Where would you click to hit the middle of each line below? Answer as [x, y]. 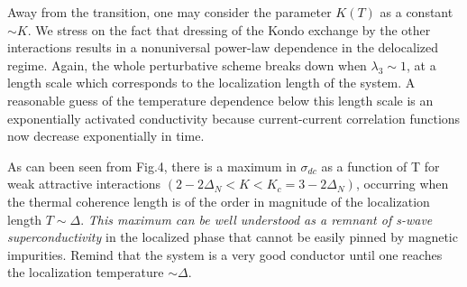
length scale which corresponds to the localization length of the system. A [211, 83]
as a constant [417, 12]
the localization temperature [86, 272]
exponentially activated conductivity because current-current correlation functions [234, 118]
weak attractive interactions [84, 184]
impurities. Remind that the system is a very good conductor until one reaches [225, 254]
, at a [421, 65]
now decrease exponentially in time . [106, 136]
